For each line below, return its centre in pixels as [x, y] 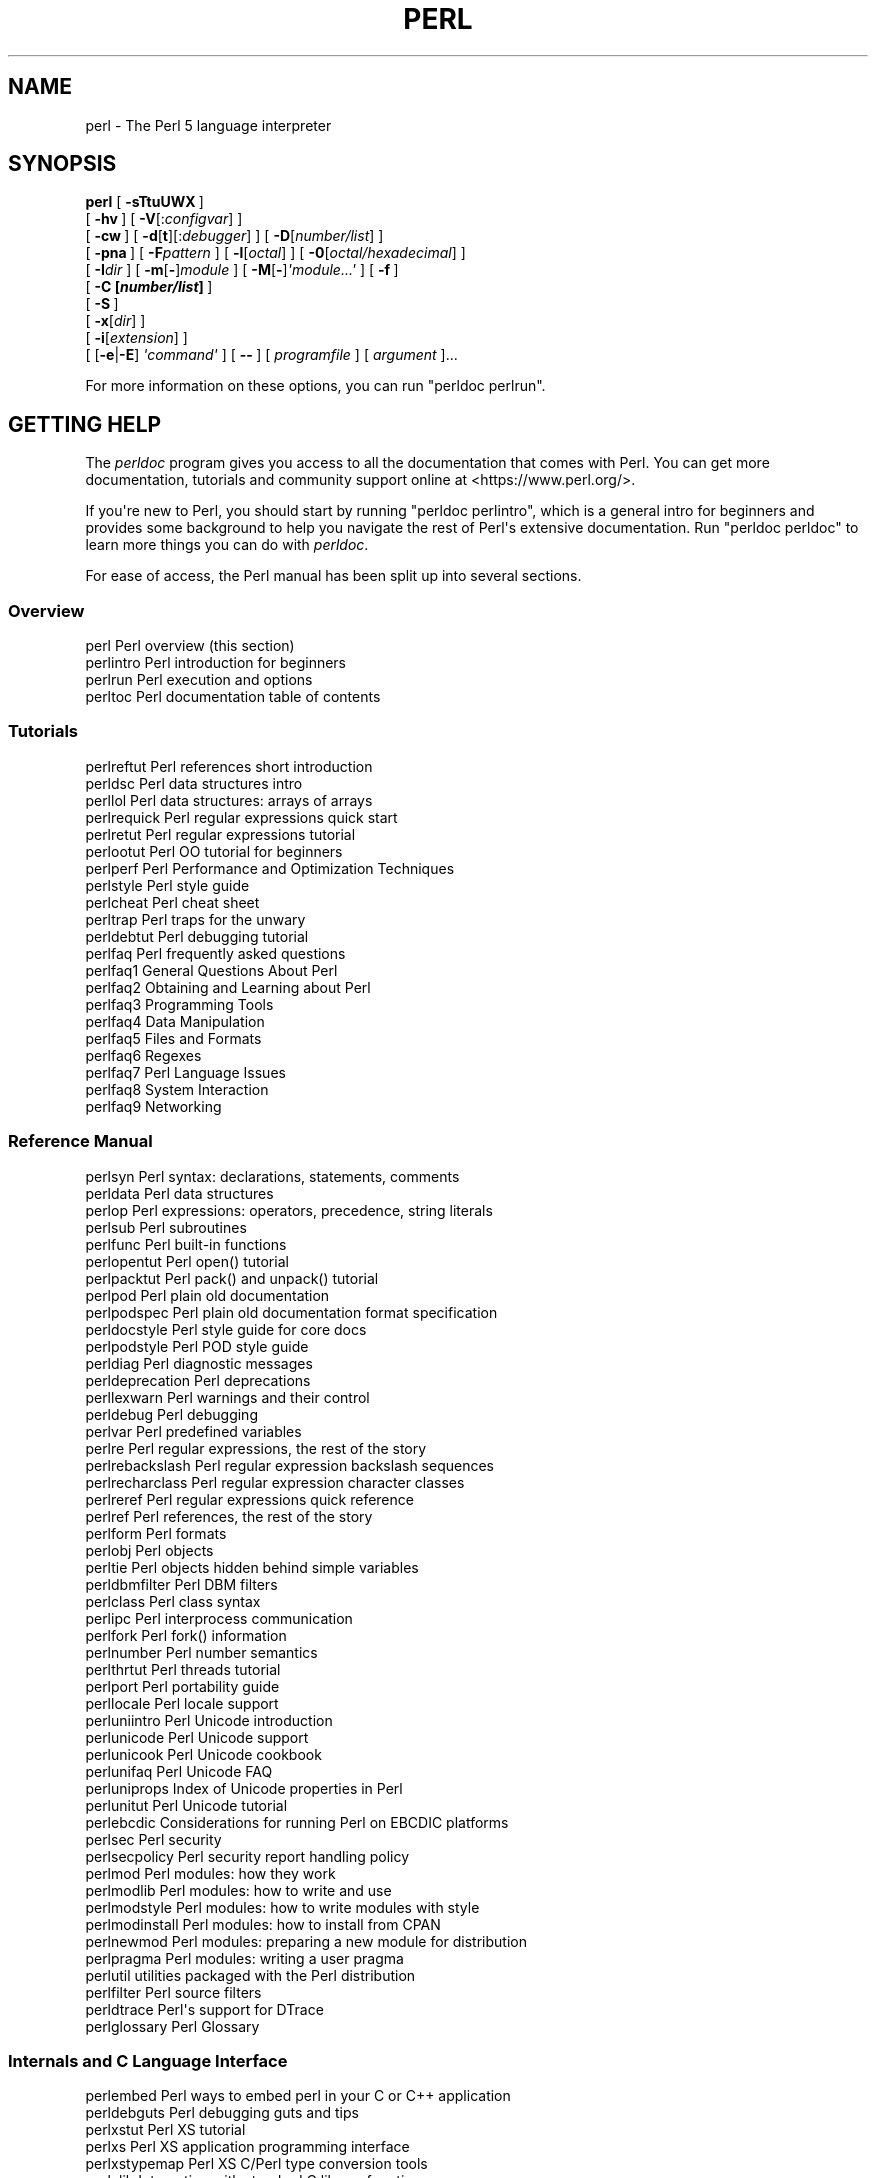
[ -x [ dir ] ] [115, 321]
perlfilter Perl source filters [173, 1992]
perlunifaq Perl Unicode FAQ [179, 1771]
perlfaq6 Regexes [143, 1055]
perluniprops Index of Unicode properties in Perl [244, 1788]
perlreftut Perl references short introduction [229, 766]
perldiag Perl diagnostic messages [199, 1363]
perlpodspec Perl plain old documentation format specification [291, 1312]
